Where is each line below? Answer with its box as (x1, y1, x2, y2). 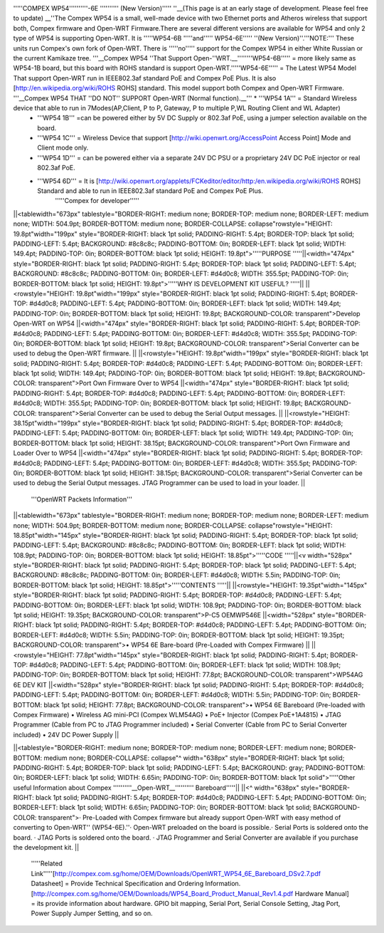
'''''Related (31, 859, 63, 868)
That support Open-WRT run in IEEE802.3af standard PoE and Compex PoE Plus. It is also (13, 73, 277, 82)
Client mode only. (37, 143, 89, 152)
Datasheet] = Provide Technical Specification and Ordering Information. (31, 880, 241, 888)
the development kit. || (13, 843, 80, 852)
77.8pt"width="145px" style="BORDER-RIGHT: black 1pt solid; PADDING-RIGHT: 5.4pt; (75, 650, 329, 659)
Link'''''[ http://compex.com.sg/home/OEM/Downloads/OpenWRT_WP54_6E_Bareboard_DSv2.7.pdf (31, 869, 321, 877)
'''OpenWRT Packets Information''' (31, 495, 133, 504)
